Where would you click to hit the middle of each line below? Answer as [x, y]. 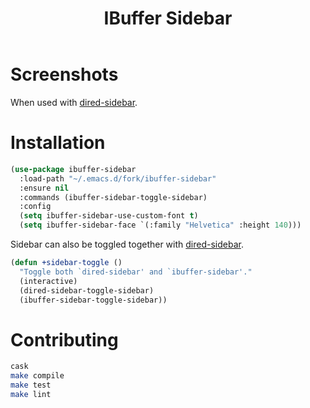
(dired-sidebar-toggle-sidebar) [87, 290]
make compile [37, 376]
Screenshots [64, 74]
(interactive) [48, 281]
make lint [31, 394]
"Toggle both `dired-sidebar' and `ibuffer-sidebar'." [136, 272]
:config [35, 207]
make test [31, 385]
